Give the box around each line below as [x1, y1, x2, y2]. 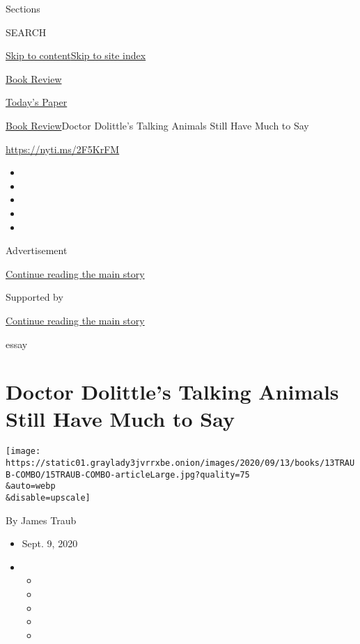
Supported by [6, 290, 63, 304]
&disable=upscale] [6, 493, 91, 503]
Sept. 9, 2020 [22, 536, 78, 551]
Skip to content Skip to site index [6, 48, 146, 63]
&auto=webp [6, 481, 56, 492]
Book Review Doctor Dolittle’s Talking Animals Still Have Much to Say [6, 118, 309, 132]
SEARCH [6, 24, 47, 39]
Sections [6, 1, 40, 15]
